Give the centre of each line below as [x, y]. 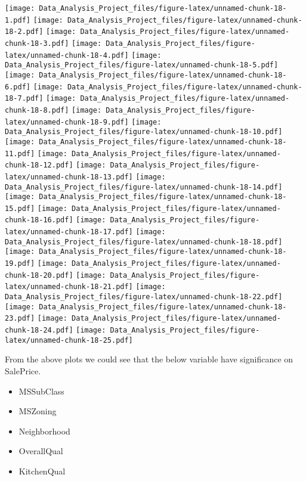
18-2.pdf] [24, 32]
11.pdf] [20, 153]
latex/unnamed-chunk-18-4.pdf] [67, 55]
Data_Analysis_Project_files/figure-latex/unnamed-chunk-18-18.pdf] [144, 242]
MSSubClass [41, 391]
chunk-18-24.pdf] [39, 331]
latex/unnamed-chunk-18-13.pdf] [69, 177]
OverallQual [41, 451]
